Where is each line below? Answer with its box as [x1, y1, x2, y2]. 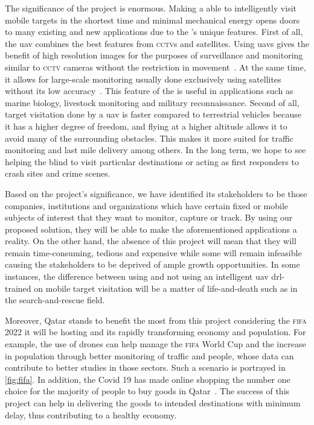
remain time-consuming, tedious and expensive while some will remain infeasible [5, 246, 302, 259]
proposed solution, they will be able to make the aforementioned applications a [5, 222, 297, 235]
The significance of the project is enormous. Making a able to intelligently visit [5, 2, 296, 14]
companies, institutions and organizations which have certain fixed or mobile [5, 199, 289, 212]
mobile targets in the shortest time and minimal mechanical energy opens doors [5, 13, 300, 26]
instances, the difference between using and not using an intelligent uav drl [5, 270, 282, 283]
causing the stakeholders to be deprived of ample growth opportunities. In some [5, 258, 300, 271]
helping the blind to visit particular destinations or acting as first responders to [5, 155, 299, 168]
